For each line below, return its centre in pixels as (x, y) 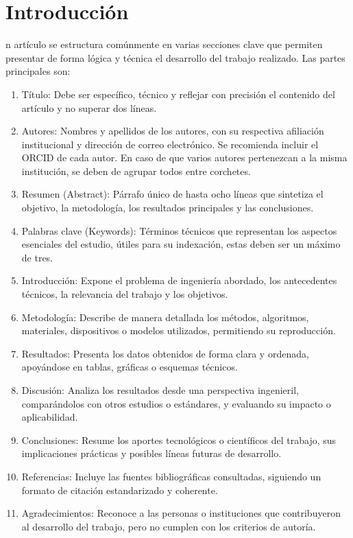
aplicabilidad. (50, 417)
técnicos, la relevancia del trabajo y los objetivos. (125, 294)
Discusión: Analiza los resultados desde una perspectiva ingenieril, (160, 390)
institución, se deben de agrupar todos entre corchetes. (136, 171)
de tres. (37, 257)
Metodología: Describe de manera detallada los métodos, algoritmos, (165, 317)
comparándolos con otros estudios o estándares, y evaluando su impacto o (176, 403)
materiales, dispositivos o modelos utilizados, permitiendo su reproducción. (179, 330)
